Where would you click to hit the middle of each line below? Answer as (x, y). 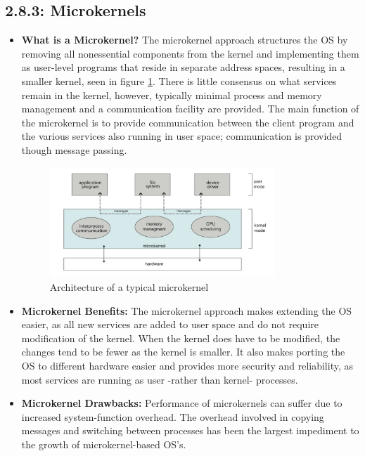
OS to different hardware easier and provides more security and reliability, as (187, 366)
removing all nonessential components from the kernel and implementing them (190, 53)
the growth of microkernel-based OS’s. (104, 444)
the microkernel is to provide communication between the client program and (188, 122)
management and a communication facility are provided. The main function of (190, 109)
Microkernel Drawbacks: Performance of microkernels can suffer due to (182, 403)
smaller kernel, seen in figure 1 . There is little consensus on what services (179, 80)
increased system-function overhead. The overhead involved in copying (173, 416)
